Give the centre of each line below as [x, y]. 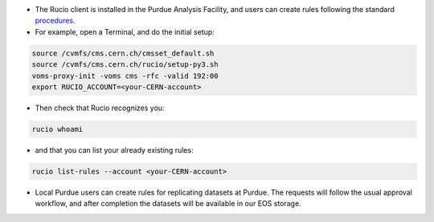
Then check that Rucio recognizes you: [100, 108]
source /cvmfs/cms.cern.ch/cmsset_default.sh [123, 53]
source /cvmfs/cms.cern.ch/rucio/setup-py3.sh [125, 65]
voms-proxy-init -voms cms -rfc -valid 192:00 [125, 76]
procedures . [55, 21]
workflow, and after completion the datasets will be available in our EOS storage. [168, 203]
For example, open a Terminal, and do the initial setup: [125, 31]
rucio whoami [57, 129]
